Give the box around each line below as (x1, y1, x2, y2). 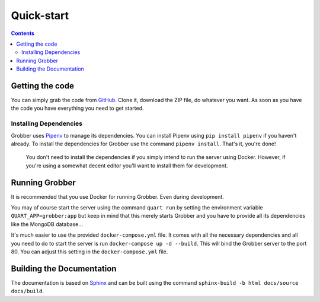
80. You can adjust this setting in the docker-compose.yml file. (11, 248, 168, 255)
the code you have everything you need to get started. (11, 104, 145, 112)
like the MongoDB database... (11, 220, 83, 228)
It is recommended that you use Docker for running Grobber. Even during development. (11, 193, 225, 200)
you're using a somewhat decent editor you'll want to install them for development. (25, 162, 228, 169)
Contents (11, 30, 35, 37)
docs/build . (11, 288, 44, 295)
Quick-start (11, 9, 69, 22)
